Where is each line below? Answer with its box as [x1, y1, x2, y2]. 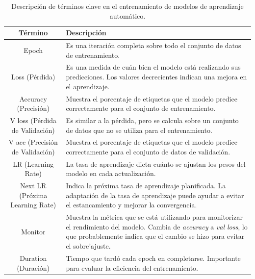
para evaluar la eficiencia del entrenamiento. [66, 262, 199, 273]
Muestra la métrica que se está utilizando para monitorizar [66, 212, 243, 222]
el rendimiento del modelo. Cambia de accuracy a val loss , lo [66, 221, 248, 231]
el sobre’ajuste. [66, 241, 111, 251]
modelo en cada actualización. [66, 168, 156, 178]
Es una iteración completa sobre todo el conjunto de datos [66, 40, 241, 51]
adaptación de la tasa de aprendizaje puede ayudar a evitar [66, 190, 244, 200]
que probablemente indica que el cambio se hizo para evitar [66, 231, 245, 241]
